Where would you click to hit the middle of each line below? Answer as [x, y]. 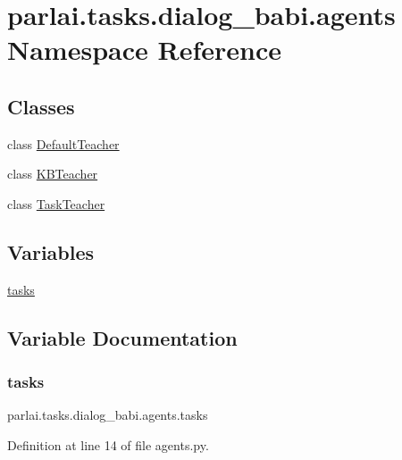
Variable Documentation [122, 337]
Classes [41, 106]
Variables [51, 251]
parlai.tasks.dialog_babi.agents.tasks [108, 415]
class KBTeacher [53, 174]
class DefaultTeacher [63, 143]
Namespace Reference [144, 50]
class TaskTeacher [56, 203]
